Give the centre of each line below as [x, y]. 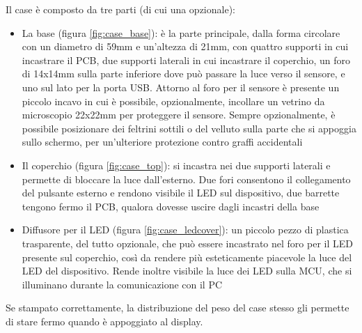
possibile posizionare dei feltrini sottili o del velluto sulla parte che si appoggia [189, 128]
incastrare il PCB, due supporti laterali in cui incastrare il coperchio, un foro [186, 60]
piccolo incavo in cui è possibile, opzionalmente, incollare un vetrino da [173, 101]
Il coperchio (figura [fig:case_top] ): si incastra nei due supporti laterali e [176, 165]
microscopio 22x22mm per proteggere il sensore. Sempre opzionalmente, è [179, 115]
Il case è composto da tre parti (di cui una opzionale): [120, 9]
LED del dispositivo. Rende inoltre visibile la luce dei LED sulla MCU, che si [187, 271]
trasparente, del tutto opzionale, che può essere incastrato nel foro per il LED [187, 243]
